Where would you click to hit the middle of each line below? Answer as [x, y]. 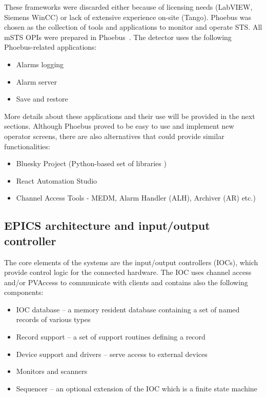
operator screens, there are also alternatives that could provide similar [114, 136]
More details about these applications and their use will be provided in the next [130, 116]
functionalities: [27, 146]
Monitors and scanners [52, 371]
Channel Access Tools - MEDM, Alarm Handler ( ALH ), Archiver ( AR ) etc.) [136, 198]
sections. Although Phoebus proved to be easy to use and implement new [119, 126]
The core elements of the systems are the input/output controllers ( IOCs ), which [131, 262]
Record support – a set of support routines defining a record [111, 337]
